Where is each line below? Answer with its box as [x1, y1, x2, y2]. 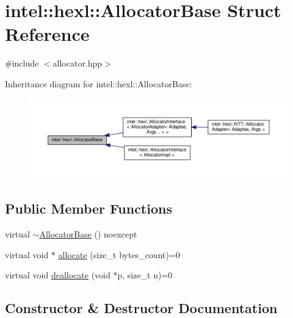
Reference [5, 21, 90, 46]
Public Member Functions [5, 199, 172, 218]
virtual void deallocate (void [5, 269, 110, 281]
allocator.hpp [52, 57, 103, 70]
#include [5, 57, 39, 70]
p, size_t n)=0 [117, 269, 173, 281]
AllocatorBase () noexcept [39, 227, 137, 240]
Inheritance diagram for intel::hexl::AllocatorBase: [5, 77, 192, 90]
